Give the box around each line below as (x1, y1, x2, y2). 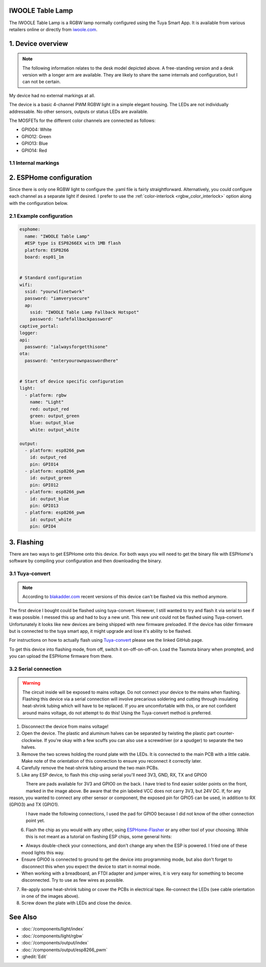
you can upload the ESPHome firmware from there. (9, 653, 113, 659)
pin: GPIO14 (30, 462, 59, 467)
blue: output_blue (30, 420, 74, 425)
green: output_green (30, 413, 80, 419)
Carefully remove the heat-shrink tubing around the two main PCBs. (21, 765, 159, 771)
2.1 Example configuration (9, 212, 73, 219)
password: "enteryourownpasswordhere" (25, 358, 118, 363)
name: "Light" (30, 399, 64, 405)
